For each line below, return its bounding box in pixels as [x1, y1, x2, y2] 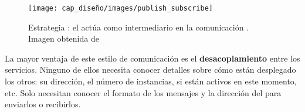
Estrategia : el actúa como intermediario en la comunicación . [28, 21, 249, 33]
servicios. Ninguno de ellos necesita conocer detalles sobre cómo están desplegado [5, 63, 296, 76]
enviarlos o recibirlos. [5, 98, 81, 110]
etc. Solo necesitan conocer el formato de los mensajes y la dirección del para [5, 86, 282, 99]
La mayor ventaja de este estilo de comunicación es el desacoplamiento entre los [5, 52, 300, 64]
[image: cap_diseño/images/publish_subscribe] [28, 4, 213, 12]
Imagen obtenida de [28, 32, 99, 45]
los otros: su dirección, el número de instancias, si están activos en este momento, [5, 75, 297, 87]
